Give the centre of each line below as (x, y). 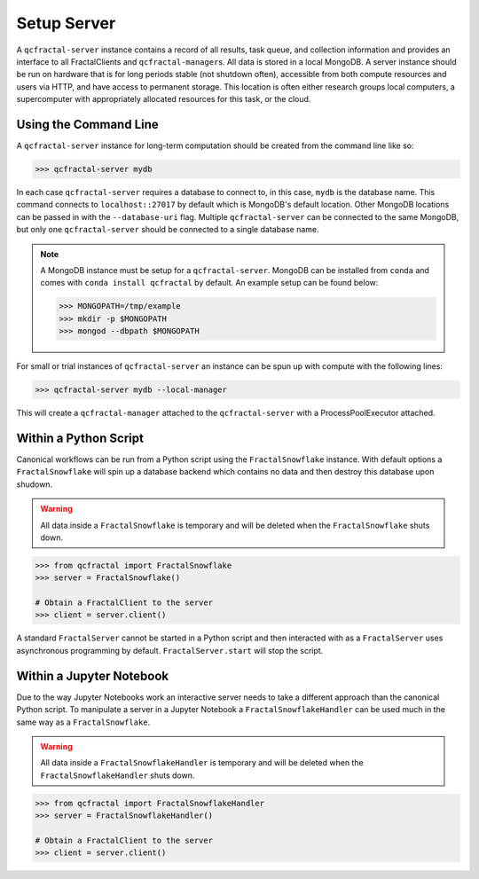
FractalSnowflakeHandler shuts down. (118, 775)
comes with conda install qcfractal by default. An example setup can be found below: (209, 283)
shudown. (35, 484)
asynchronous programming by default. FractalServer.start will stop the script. (170, 650)
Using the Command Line (87, 124)
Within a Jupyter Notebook (92, 675)
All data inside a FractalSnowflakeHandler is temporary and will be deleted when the (202, 763)
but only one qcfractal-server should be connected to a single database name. (168, 230)
